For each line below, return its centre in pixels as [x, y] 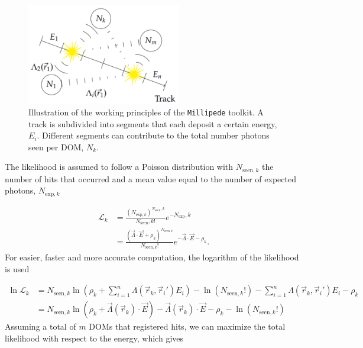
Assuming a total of [40, 326]
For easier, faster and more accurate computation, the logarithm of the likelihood [152, 257]
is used [17, 268]
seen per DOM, [56, 146]
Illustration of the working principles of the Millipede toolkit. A [146, 112]
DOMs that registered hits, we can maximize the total [187, 326]
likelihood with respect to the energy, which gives [94, 338]
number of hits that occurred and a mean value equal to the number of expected [150, 178]
